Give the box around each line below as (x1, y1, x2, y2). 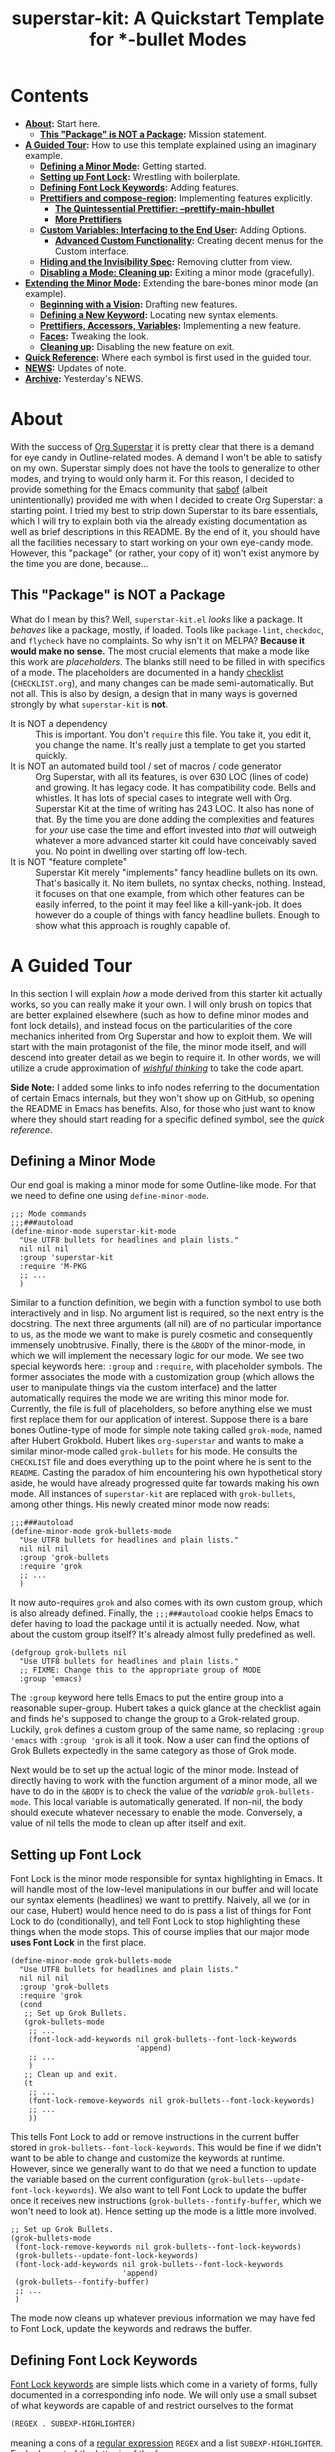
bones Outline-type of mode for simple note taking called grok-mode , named (10, 1424, 323, 1436)
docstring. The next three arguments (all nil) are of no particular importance (10, 1318, 322, 1330)
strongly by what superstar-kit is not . (10, 698, 168, 710)
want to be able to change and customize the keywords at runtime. (10, 2152, 286, 2164)
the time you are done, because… (10, 557, 149, 569)
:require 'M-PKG (19, 1262, 87, 1272)
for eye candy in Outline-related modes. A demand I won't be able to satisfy (10, 451, 323, 463)
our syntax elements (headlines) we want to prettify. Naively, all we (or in (10, 1894, 310, 1906)
